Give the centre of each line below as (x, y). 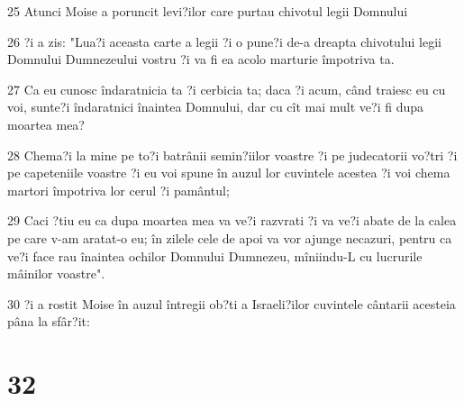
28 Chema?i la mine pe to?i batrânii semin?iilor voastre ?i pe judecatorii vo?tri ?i (232, 155)
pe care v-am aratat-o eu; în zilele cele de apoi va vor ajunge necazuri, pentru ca (230, 237)
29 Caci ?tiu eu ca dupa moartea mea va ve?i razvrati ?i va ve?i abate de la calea (232, 220)
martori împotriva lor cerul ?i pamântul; (118, 190)
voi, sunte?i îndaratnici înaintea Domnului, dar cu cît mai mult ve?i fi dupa (215, 107)
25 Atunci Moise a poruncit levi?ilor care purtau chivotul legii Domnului (208, 11)
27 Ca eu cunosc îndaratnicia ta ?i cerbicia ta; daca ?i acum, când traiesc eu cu (227, 89)
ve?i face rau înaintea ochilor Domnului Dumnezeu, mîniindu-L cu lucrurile (215, 255)
